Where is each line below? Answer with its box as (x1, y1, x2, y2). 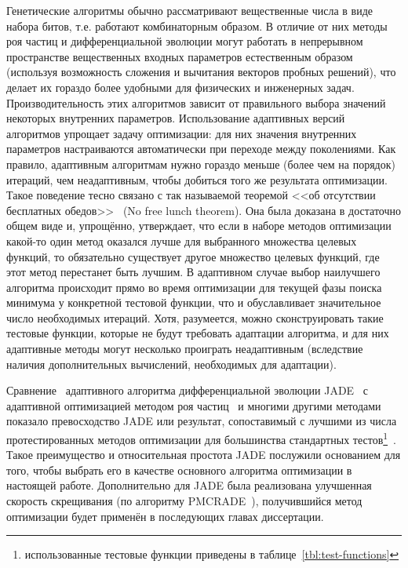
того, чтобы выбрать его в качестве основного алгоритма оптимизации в (6, 461, 352, 478)
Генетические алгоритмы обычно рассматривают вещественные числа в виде (6, 2, 373, 18)
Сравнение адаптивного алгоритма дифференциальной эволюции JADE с (6, 382, 369, 399)
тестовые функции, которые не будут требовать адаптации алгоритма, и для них (6, 325, 389, 341)
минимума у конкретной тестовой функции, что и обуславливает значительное (6, 294, 381, 311)
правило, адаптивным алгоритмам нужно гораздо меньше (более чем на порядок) (6, 155, 395, 172)
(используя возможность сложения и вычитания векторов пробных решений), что (6, 64, 396, 80)
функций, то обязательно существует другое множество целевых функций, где (6, 248, 380, 264)
